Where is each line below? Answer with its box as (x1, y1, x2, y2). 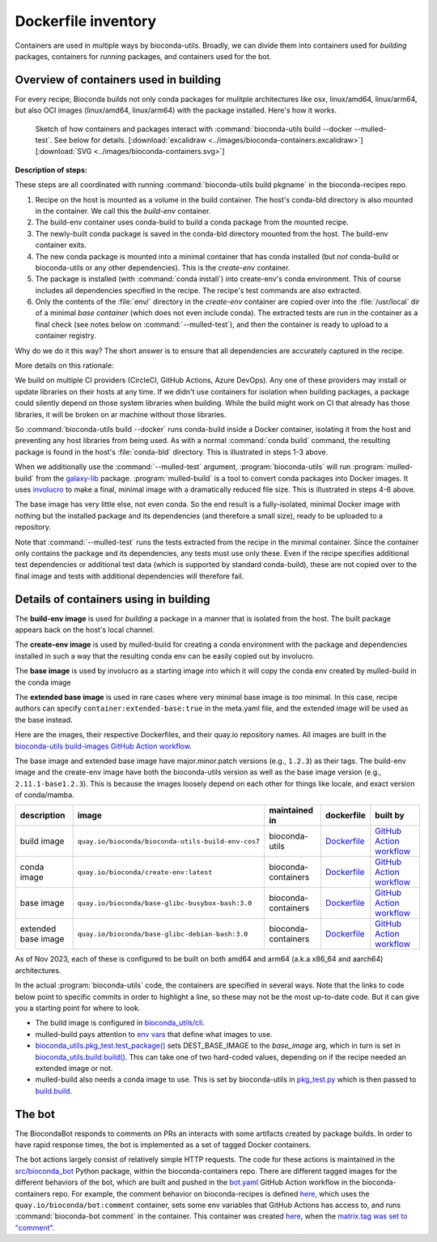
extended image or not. (35, 1063, 113, 1073)
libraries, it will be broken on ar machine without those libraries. (15, 409, 227, 419)
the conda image (15, 677, 72, 687)
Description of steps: (15, 164, 88, 174)
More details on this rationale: (15, 361, 114, 370)
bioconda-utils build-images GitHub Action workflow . (15, 741, 192, 751)
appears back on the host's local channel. (15, 625, 155, 634)
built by (375, 810, 405, 822)
